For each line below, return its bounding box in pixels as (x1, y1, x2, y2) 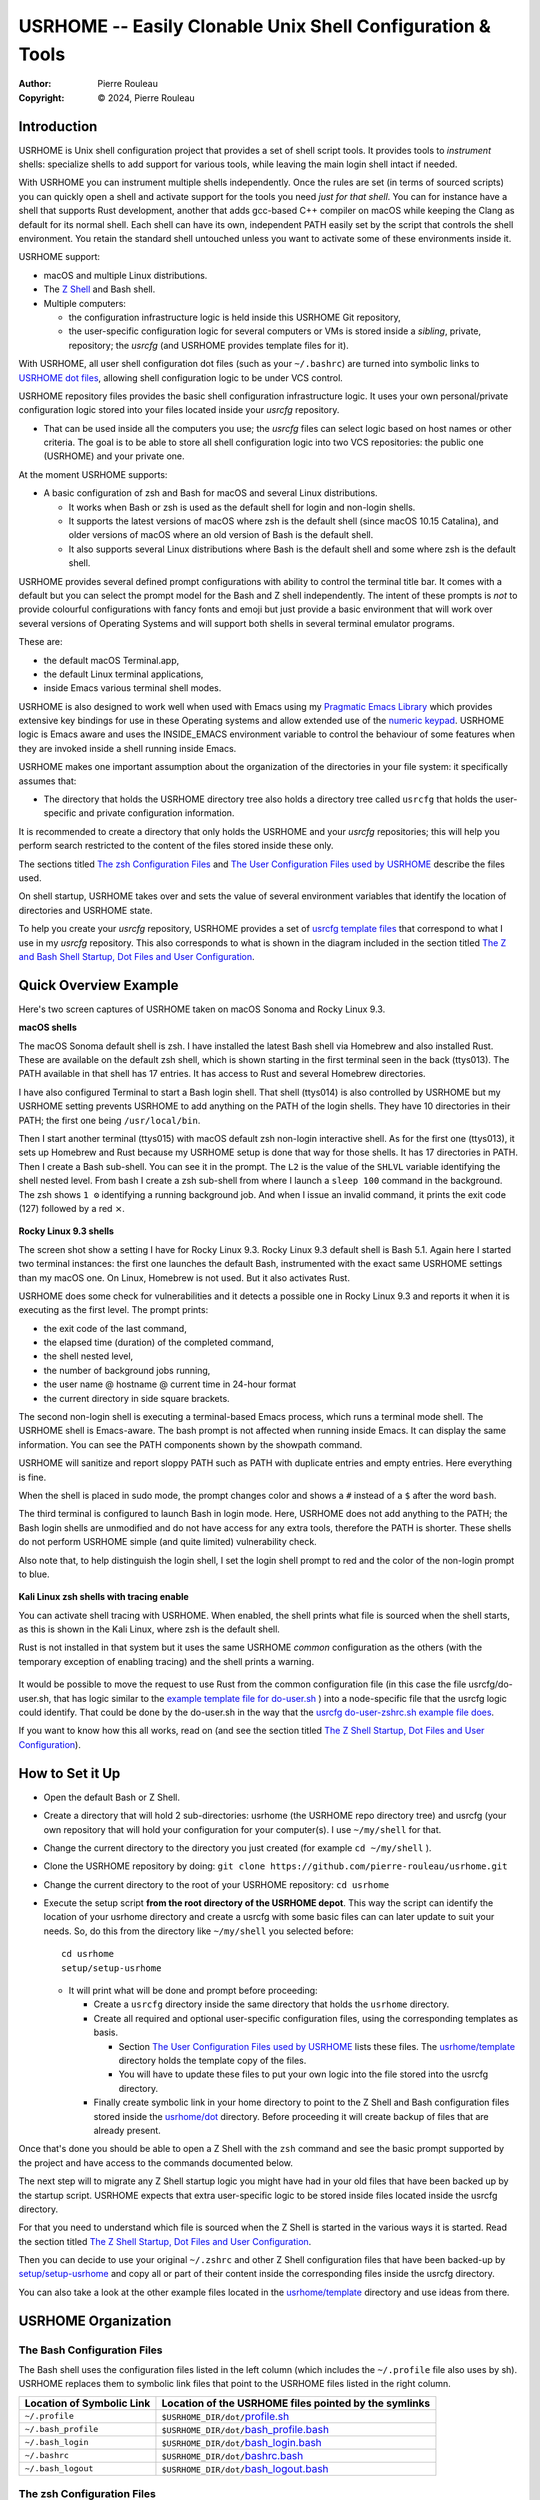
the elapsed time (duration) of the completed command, (43, 1336, 274, 1349)
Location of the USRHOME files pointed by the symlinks (161, 2396, 431, 2410)
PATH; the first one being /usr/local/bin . (18, 1114, 201, 1126)
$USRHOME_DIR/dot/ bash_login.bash (161, 2435, 322, 2449)
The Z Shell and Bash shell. (43, 283, 156, 295)
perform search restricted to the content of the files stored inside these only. (18, 840, 334, 852)
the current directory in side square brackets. (43, 1392, 230, 1404)
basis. (93, 2026, 119, 2039)
